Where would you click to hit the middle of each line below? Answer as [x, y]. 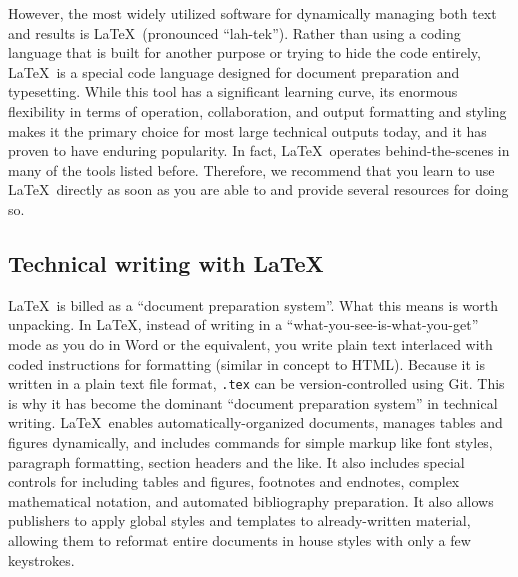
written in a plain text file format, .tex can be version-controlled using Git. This [256, 383]
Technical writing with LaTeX [166, 262]
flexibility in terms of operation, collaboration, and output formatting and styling [257, 110]
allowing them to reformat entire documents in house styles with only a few [239, 539]
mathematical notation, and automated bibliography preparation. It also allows [251, 500]
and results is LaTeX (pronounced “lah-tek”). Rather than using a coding [234, 32]
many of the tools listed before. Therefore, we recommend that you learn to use [251, 169]
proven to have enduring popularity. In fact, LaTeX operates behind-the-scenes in [259, 150]
